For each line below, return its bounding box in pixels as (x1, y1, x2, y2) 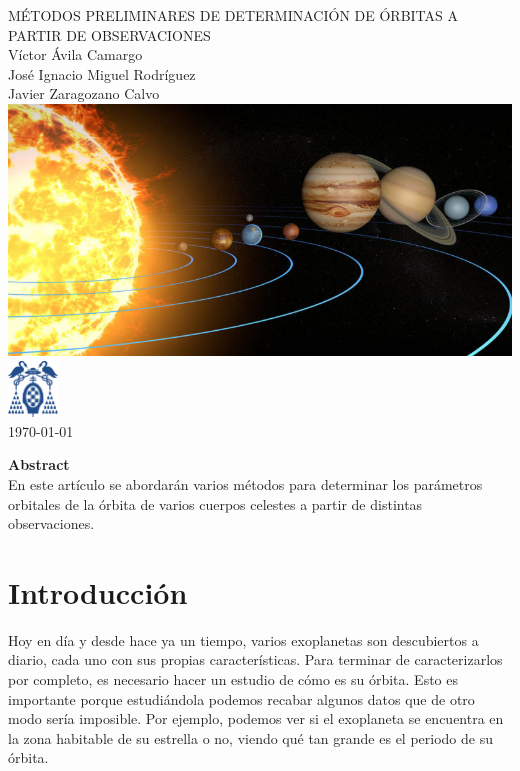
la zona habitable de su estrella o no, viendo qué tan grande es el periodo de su (8, 727, 493, 748)
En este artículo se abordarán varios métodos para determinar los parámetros (8, 473, 483, 494)
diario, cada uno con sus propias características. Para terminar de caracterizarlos (8, 649, 503, 670)
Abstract (8, 454, 70, 475)
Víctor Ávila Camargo (8, 44, 143, 65)
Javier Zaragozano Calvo (8, 83, 160, 104)
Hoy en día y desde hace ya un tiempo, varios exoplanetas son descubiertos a (8, 629, 479, 650)
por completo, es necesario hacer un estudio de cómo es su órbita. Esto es (8, 669, 458, 690)
